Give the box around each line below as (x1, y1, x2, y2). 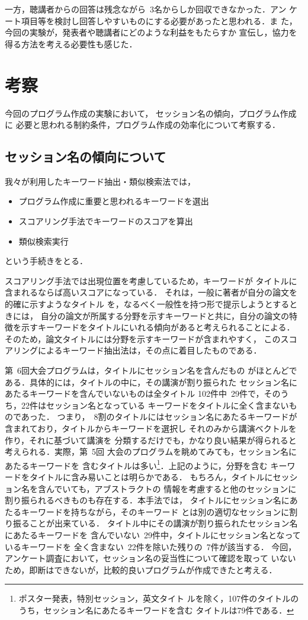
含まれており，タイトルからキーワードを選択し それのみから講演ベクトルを (5, 422, 297, 434)
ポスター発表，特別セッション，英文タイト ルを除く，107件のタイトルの (18, 592, 299, 605)
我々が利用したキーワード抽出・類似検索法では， (5, 175, 195, 187)
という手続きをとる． (5, 255, 88, 267)
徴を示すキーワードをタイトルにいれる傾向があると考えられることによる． (5, 321, 295, 333)
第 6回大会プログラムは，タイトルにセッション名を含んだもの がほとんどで (5, 364, 297, 377)
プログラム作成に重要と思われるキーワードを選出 (18, 195, 209, 207)
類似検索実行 (18, 234, 69, 247)
